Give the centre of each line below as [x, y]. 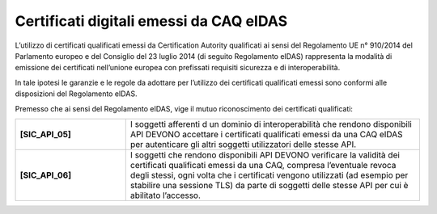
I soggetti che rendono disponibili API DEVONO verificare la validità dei [265, 155]
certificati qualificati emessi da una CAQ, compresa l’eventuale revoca [263, 165]
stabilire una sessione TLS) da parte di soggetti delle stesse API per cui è [269, 185]
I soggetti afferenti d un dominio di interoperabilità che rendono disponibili [271, 124]
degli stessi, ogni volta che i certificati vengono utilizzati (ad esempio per [269, 175]
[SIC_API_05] [46, 134]
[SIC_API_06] [46, 175]
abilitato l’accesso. [165, 195]
